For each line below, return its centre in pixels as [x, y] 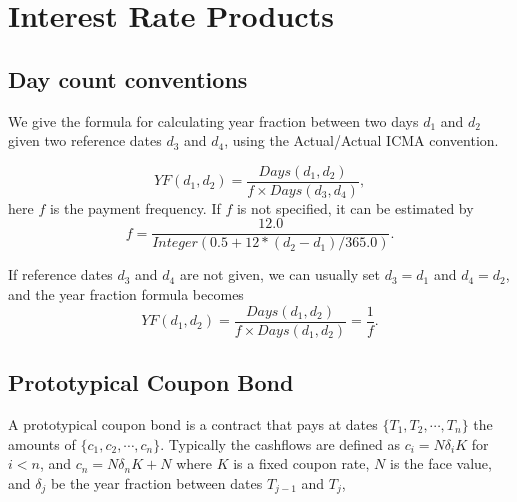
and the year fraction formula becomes [126, 294]
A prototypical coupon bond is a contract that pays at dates [193, 423]
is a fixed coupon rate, [301, 463]
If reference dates [60, 274]
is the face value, [441, 463]
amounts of [42, 443]
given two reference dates [85, 140]
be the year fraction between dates [156, 482]
